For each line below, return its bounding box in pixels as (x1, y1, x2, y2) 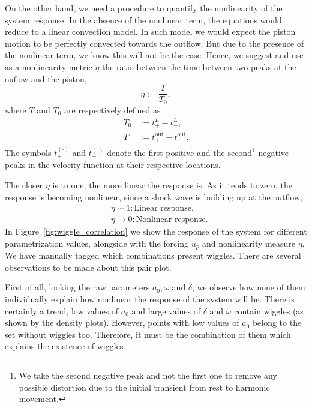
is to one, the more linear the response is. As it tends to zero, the (52, 178, 292, 191)
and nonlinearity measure (202, 236, 295, 249)
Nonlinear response (136, 215, 206, 224)
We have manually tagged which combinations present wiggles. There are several (5, 249, 301, 262)
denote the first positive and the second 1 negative (107, 145, 289, 158)
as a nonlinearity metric (5, 60, 92, 73)
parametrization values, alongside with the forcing (5, 236, 188, 249)
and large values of (131, 304, 201, 317)
